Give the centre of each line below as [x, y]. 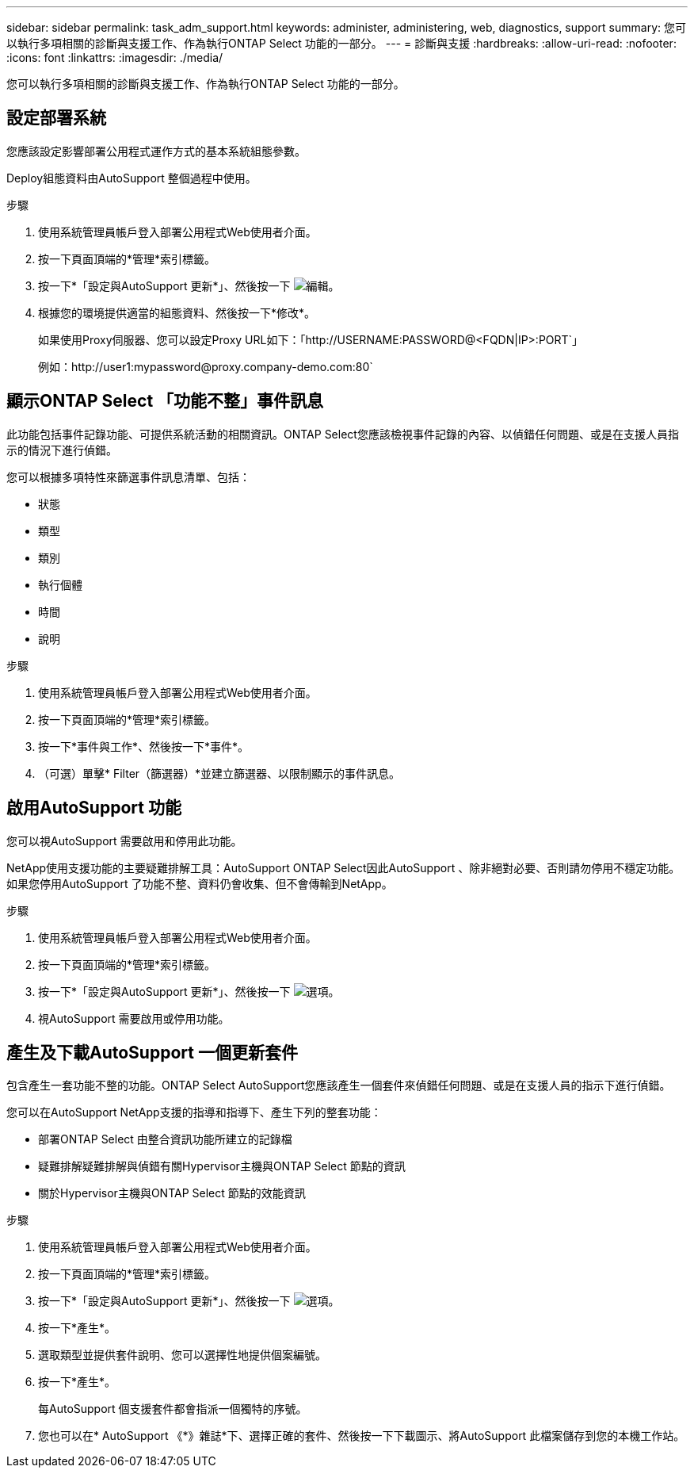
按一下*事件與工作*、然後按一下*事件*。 [144, 746]
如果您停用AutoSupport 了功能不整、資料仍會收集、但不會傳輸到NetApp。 [200, 883]
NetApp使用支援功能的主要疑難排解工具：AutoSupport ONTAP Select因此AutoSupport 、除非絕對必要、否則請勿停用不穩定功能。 [343, 867]
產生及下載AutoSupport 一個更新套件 [152, 1052]
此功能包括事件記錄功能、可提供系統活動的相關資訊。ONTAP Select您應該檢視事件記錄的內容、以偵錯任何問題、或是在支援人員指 [343, 434]
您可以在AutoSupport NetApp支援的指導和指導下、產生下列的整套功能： [194, 1112]
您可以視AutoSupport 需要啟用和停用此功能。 [124, 840]
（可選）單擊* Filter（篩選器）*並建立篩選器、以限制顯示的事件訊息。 [219, 773]
